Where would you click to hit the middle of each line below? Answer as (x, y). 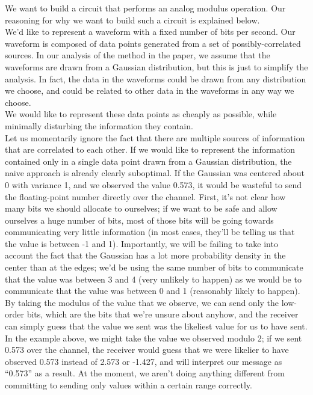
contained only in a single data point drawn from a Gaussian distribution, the (148, 161)
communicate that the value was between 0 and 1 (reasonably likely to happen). (153, 291)
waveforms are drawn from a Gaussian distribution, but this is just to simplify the (156, 66)
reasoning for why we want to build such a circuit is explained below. (132, 20)
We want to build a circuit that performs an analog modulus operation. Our (145, 8)
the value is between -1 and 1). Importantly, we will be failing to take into (141, 243)
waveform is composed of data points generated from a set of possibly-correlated (153, 43)
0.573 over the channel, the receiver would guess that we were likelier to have (147, 350)
